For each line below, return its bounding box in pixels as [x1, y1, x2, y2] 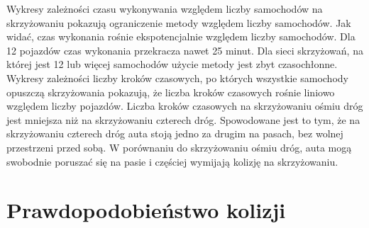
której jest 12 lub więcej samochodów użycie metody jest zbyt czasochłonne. [6, 57, 338, 72]
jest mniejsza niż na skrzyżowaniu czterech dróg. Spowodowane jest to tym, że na [6, 112, 360, 127]
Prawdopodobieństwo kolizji [6, 195, 286, 224]
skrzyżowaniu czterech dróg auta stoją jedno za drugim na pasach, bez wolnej [6, 126, 343, 141]
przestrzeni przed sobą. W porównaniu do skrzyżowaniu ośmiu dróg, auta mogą [6, 139, 352, 154]
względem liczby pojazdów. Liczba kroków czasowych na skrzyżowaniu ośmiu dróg [6, 98, 363, 113]
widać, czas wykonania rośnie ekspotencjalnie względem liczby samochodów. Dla [6, 29, 356, 44]
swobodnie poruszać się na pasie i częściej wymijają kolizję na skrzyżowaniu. [6, 154, 338, 169]
